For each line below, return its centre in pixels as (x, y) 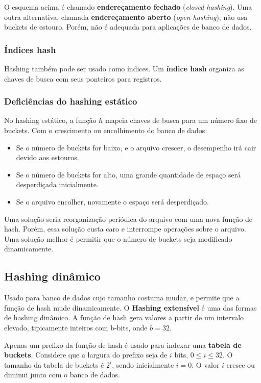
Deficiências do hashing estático (71, 101)
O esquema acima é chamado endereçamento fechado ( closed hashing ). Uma (128, 7)
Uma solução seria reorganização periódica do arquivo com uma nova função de (128, 219)
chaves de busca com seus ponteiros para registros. (83, 78)
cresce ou (241, 364)
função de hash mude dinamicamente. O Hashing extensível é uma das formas (130, 307)
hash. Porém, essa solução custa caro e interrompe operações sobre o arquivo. (125, 229)
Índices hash (30, 49)
